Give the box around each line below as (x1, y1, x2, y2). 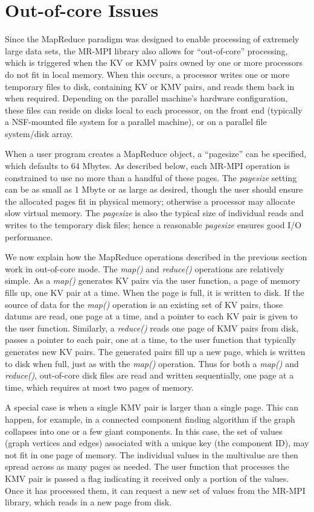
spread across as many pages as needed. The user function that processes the (5, 460, 289, 473)
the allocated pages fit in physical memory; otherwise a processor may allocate (5, 194, 295, 207)
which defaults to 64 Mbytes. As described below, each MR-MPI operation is (5, 159, 290, 172)
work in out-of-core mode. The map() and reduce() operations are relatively (5, 262, 284, 275)
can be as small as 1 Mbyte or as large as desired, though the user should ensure (5, 183, 303, 196)
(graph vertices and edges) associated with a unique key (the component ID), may (5, 437, 309, 449)
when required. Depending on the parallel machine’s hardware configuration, (5, 92, 288, 104)
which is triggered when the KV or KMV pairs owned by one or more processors (5, 56, 303, 69)
